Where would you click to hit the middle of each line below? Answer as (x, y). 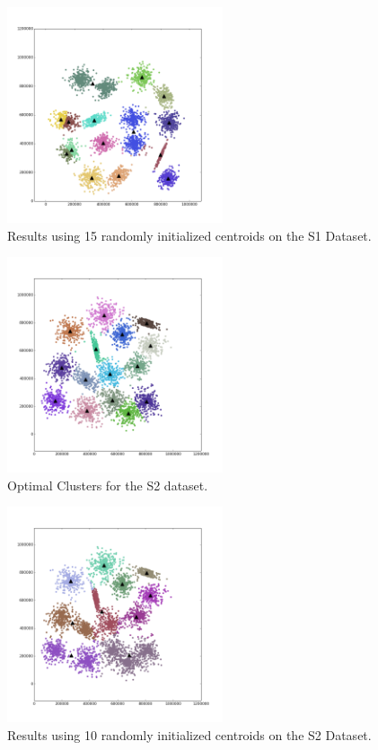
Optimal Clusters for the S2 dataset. (108, 485)
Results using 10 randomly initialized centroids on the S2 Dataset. (189, 734)
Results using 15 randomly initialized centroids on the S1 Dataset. (189, 235)
